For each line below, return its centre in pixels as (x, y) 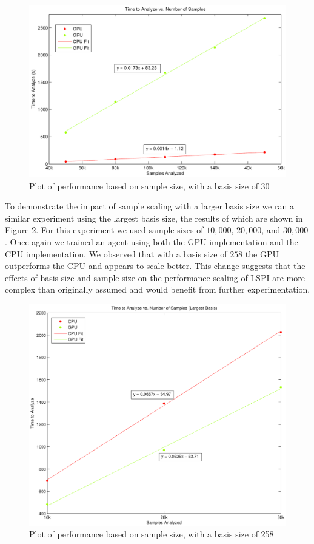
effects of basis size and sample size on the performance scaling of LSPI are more (155, 277)
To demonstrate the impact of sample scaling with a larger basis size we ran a (149, 206)
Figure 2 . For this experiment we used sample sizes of (104, 230)
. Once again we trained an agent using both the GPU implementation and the (152, 242)
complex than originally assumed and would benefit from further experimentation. (158, 289)
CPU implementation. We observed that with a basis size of (116, 253)
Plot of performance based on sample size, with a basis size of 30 (149, 185)
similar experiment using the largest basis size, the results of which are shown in (154, 218)
